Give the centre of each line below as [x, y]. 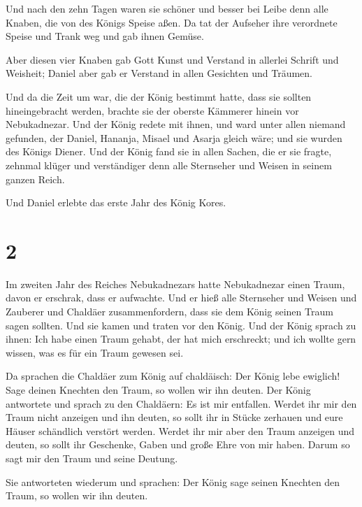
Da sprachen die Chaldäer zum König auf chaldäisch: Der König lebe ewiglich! [173, 376]
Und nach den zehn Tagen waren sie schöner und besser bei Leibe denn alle [167, 8]
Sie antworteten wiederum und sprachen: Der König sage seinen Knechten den [173, 481]
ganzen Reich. [35, 179]
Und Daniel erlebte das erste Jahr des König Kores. [116, 202]
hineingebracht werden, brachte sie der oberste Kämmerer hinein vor [152, 110]
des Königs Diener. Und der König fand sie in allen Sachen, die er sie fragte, [169, 151]
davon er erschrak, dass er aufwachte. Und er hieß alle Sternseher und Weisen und [181, 298]
